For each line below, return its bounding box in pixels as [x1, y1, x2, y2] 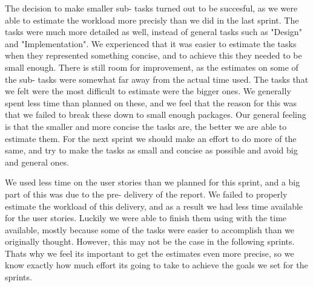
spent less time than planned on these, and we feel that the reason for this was [5, 96, 297, 109]
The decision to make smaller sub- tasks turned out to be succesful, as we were [5, 2, 298, 14]
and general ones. [5, 155, 69, 168]
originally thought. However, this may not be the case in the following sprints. [5, 235, 295, 248]
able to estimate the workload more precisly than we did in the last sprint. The [5, 13, 299, 26]
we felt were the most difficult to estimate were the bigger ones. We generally [5, 85, 291, 97]
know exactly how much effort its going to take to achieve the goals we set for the [5, 259, 308, 271]
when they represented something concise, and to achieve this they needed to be [5, 49, 302, 62]
